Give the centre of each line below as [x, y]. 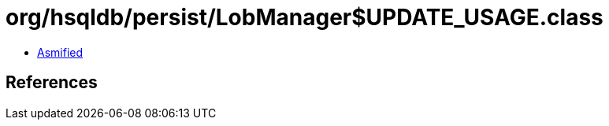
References [52, 83]
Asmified [60, 52]
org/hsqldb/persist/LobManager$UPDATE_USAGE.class [304, 17]
